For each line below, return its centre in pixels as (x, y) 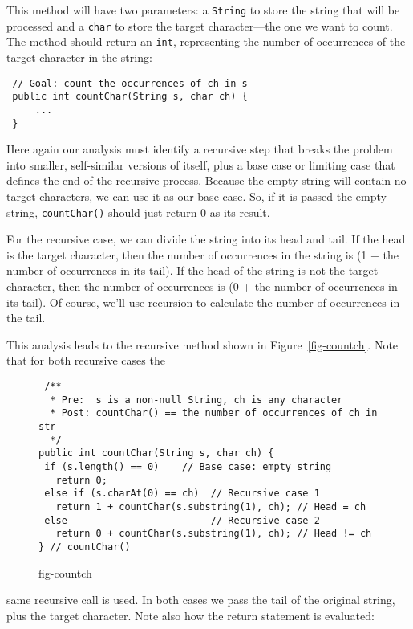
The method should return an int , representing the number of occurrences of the (206, 41)
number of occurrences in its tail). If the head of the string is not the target (192, 270)
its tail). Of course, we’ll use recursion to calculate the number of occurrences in (203, 302)
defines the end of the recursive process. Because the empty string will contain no (206, 180)
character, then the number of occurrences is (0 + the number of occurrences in (202, 286)
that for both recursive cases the (86, 360)
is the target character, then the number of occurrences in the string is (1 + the (202, 254)
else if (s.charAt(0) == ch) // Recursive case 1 (182, 494)
